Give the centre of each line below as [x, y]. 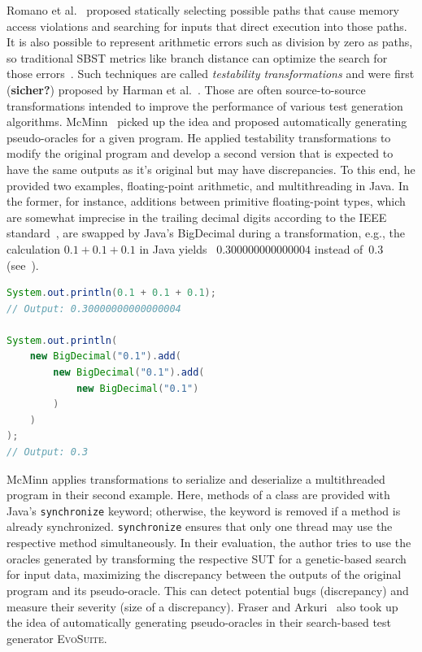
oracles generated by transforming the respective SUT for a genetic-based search [207, 558]
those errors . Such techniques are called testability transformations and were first [211, 74]
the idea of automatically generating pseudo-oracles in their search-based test [199, 622]
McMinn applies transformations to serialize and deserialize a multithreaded [196, 478]
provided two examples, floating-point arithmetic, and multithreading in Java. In [208, 185]
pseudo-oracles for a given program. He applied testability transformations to [199, 137]
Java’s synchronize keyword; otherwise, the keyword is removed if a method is [204, 510]
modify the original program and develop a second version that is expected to [200, 153]
